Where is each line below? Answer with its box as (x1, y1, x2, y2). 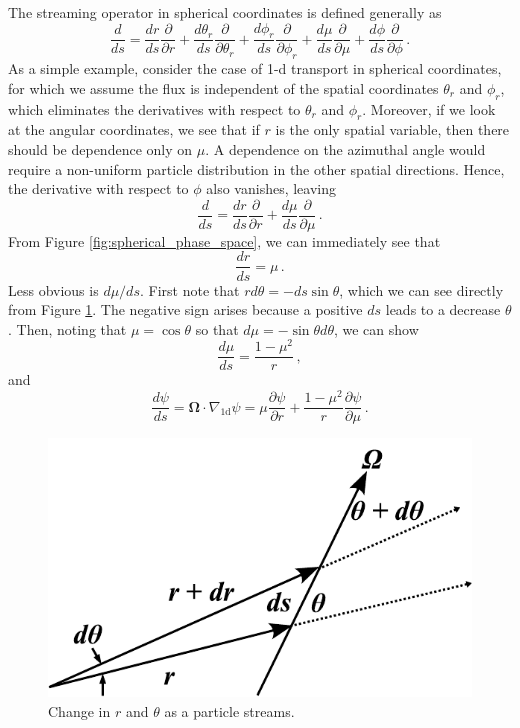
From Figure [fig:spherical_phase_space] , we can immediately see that (8, 230, 441, 251)
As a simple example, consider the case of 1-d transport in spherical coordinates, (8, 58, 502, 79)
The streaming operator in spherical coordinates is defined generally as (8, 2, 442, 22)
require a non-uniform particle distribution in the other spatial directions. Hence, (8, 158, 505, 179)
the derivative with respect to (8, 178, 189, 199)
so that (195, 318, 239, 339)
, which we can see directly (339, 279, 504, 300)
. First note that (139, 279, 240, 300)
